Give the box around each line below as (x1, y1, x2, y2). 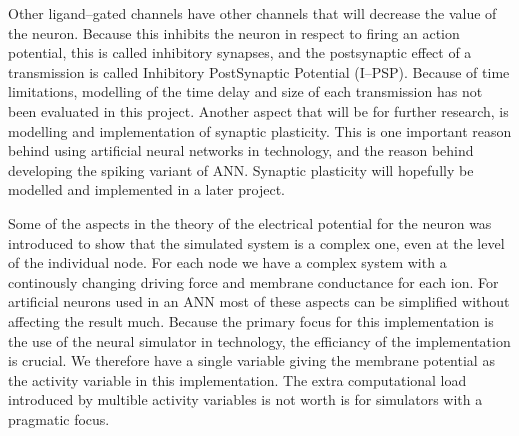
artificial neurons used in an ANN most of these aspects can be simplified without (8, 291, 510, 312)
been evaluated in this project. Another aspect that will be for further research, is (8, 100, 509, 121)
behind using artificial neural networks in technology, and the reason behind (8, 140, 474, 161)
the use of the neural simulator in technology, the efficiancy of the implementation (8, 330, 511, 351)
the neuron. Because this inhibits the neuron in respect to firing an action (8, 22, 460, 43)
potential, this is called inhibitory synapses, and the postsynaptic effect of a (8, 42, 472, 63)
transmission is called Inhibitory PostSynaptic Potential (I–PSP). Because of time (8, 61, 510, 82)
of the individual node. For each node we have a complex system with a (8, 252, 447, 273)
